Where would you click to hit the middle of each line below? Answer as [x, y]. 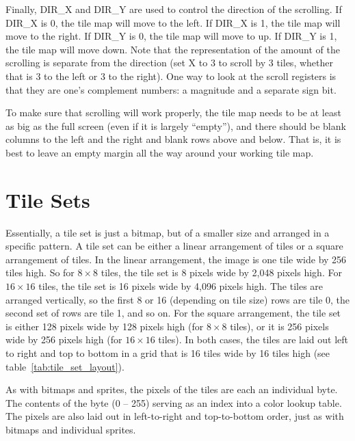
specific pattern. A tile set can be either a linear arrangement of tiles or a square [174, 246]
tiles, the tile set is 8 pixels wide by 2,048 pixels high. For [221, 272]
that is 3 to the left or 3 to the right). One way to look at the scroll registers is [171, 76]
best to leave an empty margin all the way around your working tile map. [160, 152]
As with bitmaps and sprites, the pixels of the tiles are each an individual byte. [172, 389]
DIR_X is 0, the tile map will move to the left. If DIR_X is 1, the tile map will [173, 22]
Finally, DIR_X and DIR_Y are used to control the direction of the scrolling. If [174, 9]
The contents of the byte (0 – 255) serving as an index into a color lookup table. [174, 402]
